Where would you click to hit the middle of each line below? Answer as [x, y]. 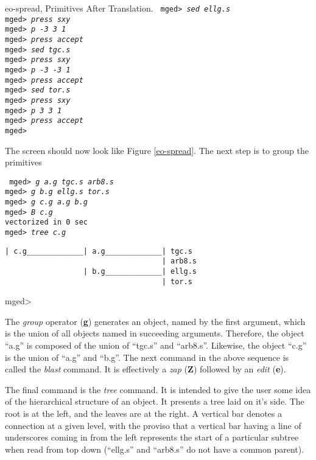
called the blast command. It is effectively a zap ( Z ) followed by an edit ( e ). [146, 369]
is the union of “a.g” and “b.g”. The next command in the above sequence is [147, 357]
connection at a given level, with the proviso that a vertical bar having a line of [153, 425]
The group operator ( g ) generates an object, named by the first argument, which [155, 321]
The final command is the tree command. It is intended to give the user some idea [158, 389]
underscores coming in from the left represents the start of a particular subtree [152, 437]
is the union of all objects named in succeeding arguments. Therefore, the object [155, 333]
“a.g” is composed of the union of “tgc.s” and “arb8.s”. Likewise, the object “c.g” [156, 345]
